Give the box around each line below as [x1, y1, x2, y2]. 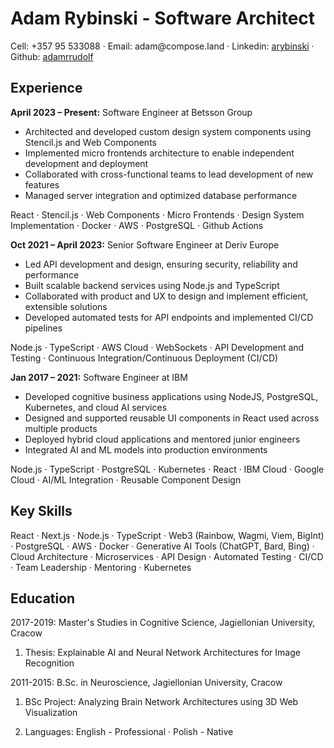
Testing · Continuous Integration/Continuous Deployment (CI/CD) [10, 352, 279, 364]
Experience [10, 80, 83, 97]
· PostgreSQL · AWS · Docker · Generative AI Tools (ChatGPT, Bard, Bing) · [10, 540, 315, 552]
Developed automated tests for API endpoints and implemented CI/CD [24, 311, 314, 323]
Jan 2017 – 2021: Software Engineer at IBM [10, 371, 188, 383]
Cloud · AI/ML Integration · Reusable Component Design [10, 473, 242, 486]
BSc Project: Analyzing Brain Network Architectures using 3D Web [24, 696, 299, 708]
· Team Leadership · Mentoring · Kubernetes [10, 561, 192, 573]
